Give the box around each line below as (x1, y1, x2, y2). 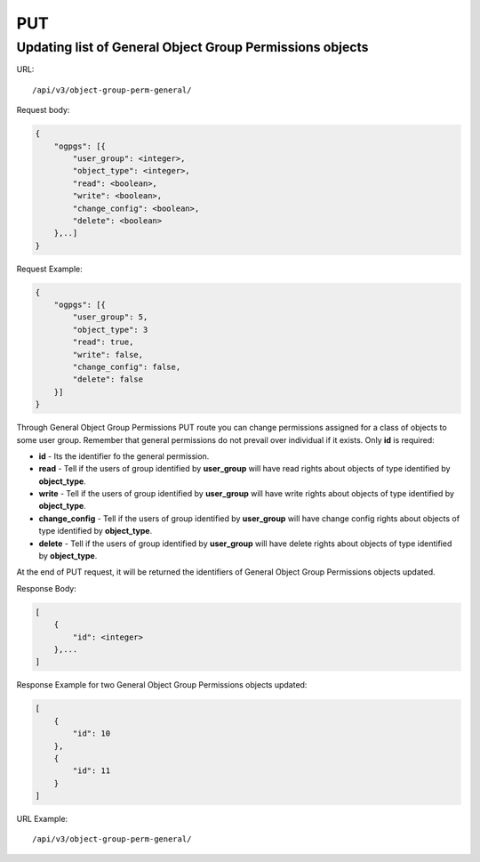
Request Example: (16, 263, 84, 274)
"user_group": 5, (72, 312, 148, 322)
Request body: (16, 105, 70, 116)
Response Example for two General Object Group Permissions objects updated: (16, 680, 308, 690)
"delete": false (72, 375, 144, 384)
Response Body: (16, 583, 77, 593)
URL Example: (16, 814, 68, 825)
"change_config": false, (72, 361, 181, 372)
